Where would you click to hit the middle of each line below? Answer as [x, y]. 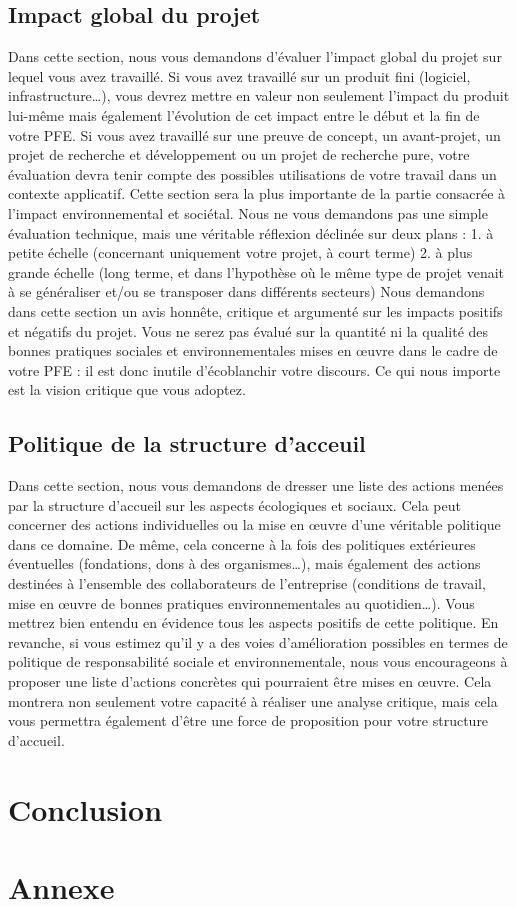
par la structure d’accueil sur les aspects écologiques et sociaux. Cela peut [234, 504]
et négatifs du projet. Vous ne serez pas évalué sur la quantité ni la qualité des [248, 330]
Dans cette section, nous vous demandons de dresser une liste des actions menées [256, 485]
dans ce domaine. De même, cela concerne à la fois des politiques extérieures [242, 543]
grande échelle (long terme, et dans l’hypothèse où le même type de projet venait [256, 271]
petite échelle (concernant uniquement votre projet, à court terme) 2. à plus [240, 252]
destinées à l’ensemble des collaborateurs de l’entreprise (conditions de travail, [247, 583]
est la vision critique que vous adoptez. [127, 389]
